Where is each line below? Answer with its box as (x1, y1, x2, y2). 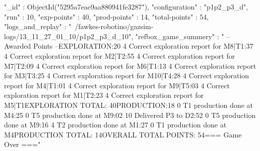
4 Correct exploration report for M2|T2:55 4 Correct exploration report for (4, 50, 235, 61)
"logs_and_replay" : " (4, 21, 72, 32)
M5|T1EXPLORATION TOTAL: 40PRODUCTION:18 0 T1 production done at (4, 99, 253, 110)
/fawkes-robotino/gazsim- (75, 21, 154, 32)
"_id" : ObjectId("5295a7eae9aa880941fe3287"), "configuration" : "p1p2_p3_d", (4, 2, 248, 12)
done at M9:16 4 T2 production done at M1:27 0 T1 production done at (4, 119, 227, 130)
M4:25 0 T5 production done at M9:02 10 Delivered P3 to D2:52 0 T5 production (4, 109, 256, 120)
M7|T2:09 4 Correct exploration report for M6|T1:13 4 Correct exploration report (4, 60, 256, 71)
